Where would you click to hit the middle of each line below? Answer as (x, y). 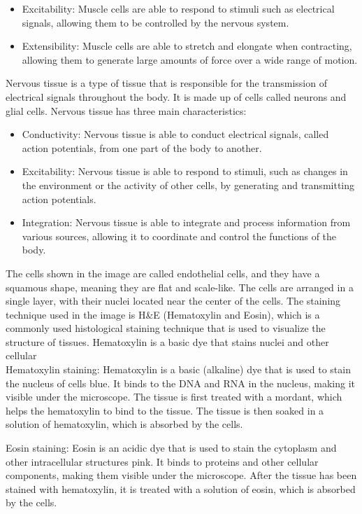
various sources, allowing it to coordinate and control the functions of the (179, 236)
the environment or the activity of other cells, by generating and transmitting (188, 185)
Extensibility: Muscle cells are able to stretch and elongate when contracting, (187, 46)
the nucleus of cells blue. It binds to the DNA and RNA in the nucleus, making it (181, 383)
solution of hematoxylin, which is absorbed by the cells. (124, 424)
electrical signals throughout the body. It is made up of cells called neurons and (176, 96)
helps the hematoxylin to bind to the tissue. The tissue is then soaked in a (165, 410)
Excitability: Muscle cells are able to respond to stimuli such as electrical (178, 8)
